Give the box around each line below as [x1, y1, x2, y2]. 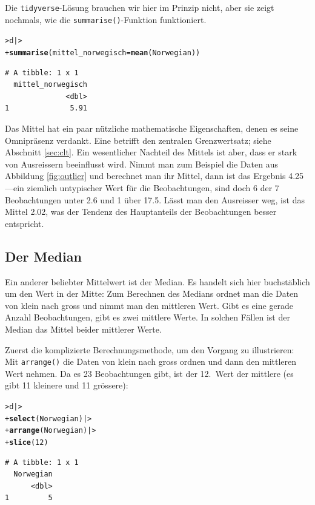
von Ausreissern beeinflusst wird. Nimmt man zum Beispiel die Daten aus [5, 157, 278, 170]
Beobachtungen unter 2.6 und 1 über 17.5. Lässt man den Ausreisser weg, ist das [5, 193, 305, 206]
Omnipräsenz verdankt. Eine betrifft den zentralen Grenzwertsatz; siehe [5, 134, 271, 146]
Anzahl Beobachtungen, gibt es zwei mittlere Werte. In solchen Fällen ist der [5, 311, 290, 324]
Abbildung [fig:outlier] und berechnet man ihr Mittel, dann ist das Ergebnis [5, 169, 286, 182]
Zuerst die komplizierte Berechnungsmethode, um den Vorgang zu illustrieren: [5, 343, 294, 356]
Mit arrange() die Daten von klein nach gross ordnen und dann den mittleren [5, 355, 297, 368]
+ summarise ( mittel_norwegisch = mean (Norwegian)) [5, 48, 201, 57]
